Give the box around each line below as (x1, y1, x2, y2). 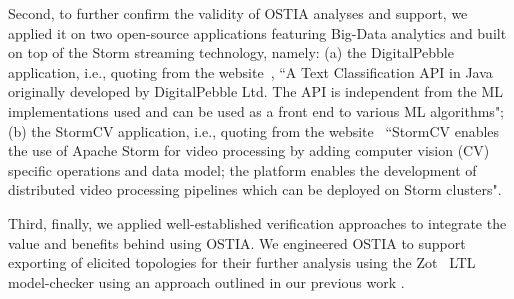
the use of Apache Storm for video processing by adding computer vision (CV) (8, 140, 490, 161)
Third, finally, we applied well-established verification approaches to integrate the (8, 212, 507, 233)
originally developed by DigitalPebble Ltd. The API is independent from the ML (8, 81, 504, 102)
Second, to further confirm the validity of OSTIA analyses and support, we (8, 3, 468, 23)
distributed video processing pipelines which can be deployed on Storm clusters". (8, 179, 502, 200)
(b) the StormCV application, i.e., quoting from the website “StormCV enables (8, 120, 500, 141)
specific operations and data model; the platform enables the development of (8, 159, 477, 180)
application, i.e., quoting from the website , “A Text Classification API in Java (8, 61, 493, 82)
